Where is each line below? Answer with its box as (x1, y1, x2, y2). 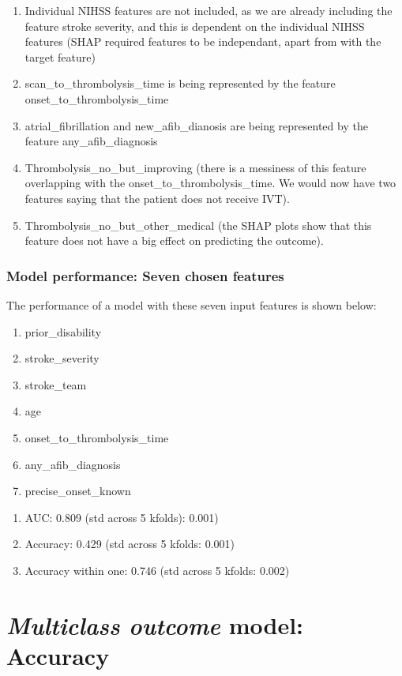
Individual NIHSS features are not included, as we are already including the (24, 2, 393, 18)
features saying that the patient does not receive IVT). (24, 190, 290, 206)
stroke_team (24, 376, 87, 392)
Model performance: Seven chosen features (6, 265, 284, 285)
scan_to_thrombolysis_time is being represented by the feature (24, 75, 336, 92)
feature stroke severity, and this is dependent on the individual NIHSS (24, 17, 365, 34)
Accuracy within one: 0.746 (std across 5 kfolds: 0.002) (24, 561, 290, 578)
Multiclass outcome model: (6, 608, 304, 641)
